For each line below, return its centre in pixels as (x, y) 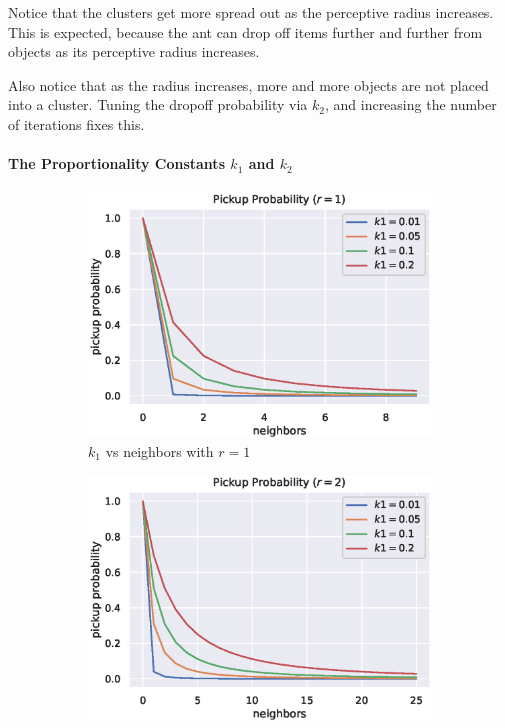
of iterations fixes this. (76, 123)
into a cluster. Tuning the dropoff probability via (158, 104)
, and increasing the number (410, 104)
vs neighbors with (159, 450)
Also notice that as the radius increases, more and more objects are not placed (248, 84)
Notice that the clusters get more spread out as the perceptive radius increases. (251, 12)
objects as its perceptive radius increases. (134, 51)
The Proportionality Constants (116, 163)
